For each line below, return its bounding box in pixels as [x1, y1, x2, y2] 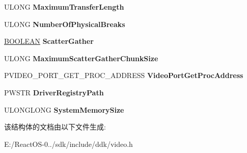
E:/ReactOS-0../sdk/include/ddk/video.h [4, 138, 133, 149]
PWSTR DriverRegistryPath [4, 87, 104, 97]
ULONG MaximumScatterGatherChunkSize [4, 53, 158, 63]
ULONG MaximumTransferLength [4, 2, 124, 12]
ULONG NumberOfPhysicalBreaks [4, 18, 125, 29]
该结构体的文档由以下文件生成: [4, 121, 106, 132]
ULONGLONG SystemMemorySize [4, 104, 124, 115]
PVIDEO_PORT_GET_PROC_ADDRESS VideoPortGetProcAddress [4, 70, 243, 81]
